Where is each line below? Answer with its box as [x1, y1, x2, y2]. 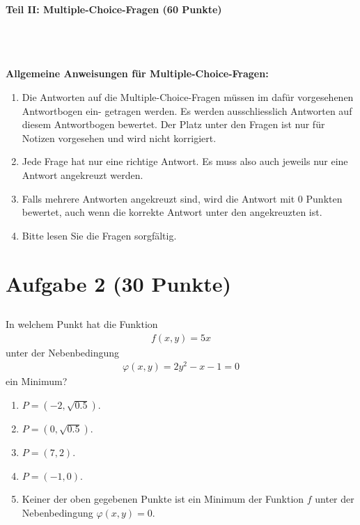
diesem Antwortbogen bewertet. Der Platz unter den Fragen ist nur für [22, 117, 325, 132]
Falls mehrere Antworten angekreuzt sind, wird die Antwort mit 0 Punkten [22, 191, 343, 205]
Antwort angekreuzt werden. [22, 167, 143, 182]
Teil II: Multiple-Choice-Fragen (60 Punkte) [6, 2, 222, 16]
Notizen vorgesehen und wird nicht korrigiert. [22, 130, 217, 145]
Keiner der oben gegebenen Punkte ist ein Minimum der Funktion [22, 492, 304, 506]
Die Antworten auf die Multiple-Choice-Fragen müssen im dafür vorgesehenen [22, 89, 354, 104]
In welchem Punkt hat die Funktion [6, 317, 158, 331]
